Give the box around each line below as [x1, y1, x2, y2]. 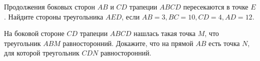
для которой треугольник [4, 47, 79, 58]
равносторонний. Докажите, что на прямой [62, 37, 193, 48]
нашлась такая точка [133, 28, 196, 38]
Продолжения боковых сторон [4, 1, 95, 11]
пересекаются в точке [183, 1, 248, 11]
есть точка [208, 37, 240, 48]
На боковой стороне [4, 28, 64, 38]
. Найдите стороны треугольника [4, 11, 103, 21]
